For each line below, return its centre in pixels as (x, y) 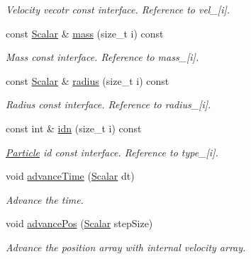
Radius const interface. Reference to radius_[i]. (108, 104)
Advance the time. (45, 199)
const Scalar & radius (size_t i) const (88, 80)
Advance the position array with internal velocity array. (126, 247)
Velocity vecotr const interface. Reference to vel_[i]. (118, 9)
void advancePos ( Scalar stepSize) (79, 223)
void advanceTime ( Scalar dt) (70, 176)
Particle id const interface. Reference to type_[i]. (112, 152)
